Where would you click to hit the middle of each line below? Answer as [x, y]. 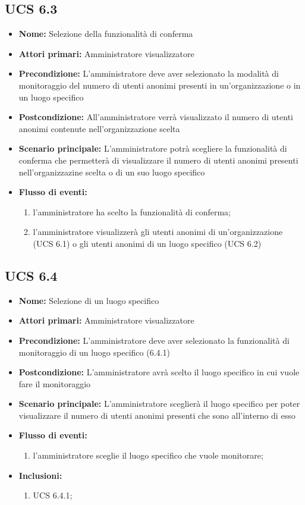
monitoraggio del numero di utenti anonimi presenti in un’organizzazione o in [160, 85]
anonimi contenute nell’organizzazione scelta [99, 128]
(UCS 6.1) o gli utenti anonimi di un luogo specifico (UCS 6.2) [147, 243]
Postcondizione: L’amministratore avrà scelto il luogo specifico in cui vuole [159, 372]
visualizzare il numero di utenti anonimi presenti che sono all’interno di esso [157, 415]
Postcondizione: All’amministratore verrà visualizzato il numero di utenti [156, 117]
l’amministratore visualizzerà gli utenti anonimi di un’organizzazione [158, 232]
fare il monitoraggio [55, 383]
